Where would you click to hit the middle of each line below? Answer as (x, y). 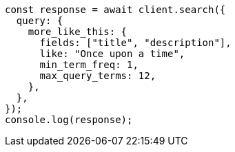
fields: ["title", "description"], (135, 43)
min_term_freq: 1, (89, 65)
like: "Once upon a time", (112, 54)
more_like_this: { (78, 32)
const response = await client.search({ (115, 10)
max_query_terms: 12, (98, 76)
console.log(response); (69, 120)
